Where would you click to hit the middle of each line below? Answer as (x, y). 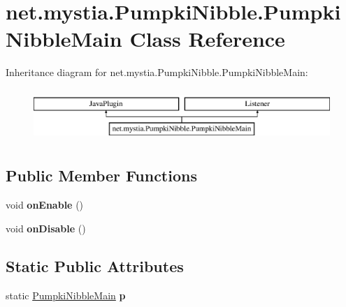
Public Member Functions (101, 175)
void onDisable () (46, 228)
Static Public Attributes (95, 265)
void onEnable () (45, 205)
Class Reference (207, 39)
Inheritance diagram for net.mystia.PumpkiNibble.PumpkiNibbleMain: (157, 72)
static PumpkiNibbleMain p (66, 295)
